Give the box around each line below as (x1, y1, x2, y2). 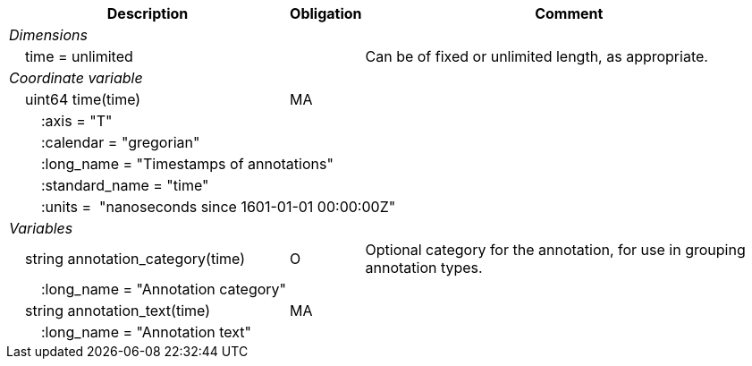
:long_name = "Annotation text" (41, 323, 252, 341)
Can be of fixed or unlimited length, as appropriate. (365, 47, 708, 65)
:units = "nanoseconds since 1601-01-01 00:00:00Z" (41, 198, 396, 216)
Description (106, 4, 189, 22)
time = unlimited (25, 47, 133, 65)
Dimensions (9, 26, 88, 44)
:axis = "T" (41, 112, 113, 130)
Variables (9, 219, 73, 237)
